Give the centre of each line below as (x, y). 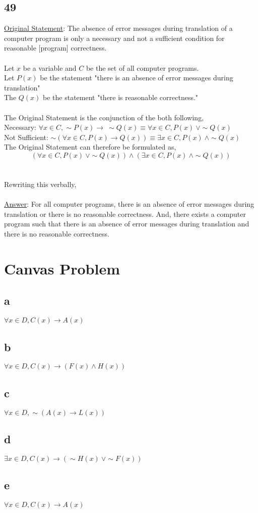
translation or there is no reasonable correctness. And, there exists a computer (125, 214)
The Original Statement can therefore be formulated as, (90, 147)
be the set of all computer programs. (142, 67)
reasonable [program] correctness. (55, 48)
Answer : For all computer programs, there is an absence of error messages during (129, 204)
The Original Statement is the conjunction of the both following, (104, 117)
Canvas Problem (62, 268)
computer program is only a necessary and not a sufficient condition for (114, 38)
